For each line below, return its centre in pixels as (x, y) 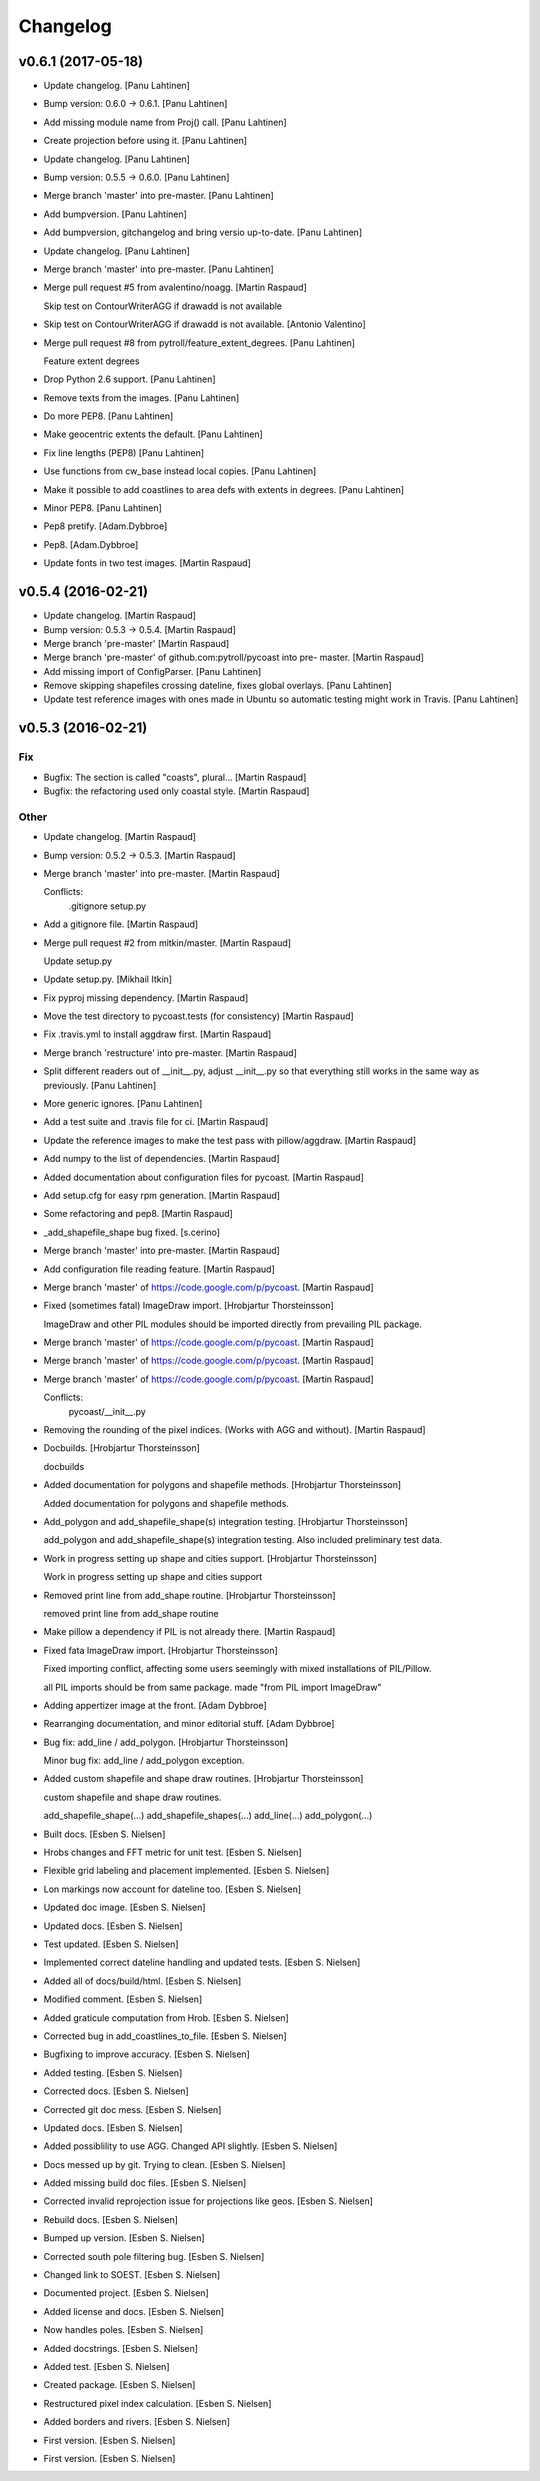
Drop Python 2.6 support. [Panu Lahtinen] (129, 379)
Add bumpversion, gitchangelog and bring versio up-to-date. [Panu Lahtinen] (203, 232)
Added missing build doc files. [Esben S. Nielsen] (145, 2183)
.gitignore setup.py (107, 906)
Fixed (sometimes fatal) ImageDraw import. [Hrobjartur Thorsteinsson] (188, 1306)
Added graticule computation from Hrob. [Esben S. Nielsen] (166, 2017)
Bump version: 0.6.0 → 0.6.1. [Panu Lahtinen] (135, 104)
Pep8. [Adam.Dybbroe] (91, 544)
